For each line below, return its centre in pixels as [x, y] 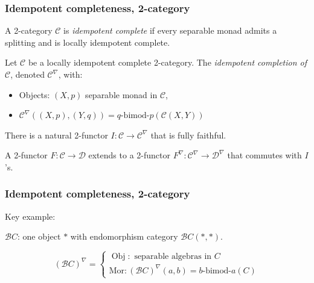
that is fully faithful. [188, 135]
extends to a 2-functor [129, 155]
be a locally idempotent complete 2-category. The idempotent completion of [168, 62]
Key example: [30, 216]
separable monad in [121, 94]
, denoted [27, 74]
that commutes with [264, 155]
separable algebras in [173, 257]
